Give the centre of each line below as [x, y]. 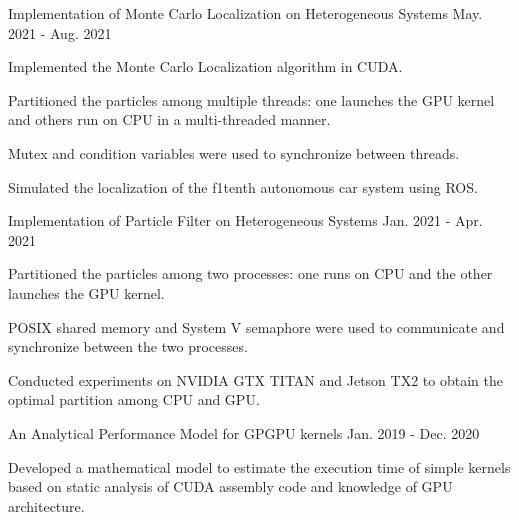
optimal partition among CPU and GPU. [134, 399]
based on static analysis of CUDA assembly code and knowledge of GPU [230, 486]
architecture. [46, 505]
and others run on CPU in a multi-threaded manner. [169, 119]
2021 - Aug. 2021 [60, 32]
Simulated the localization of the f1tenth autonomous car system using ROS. [243, 186]
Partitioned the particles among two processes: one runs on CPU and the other [250, 273]
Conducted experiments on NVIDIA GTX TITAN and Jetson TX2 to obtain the [255, 379]
